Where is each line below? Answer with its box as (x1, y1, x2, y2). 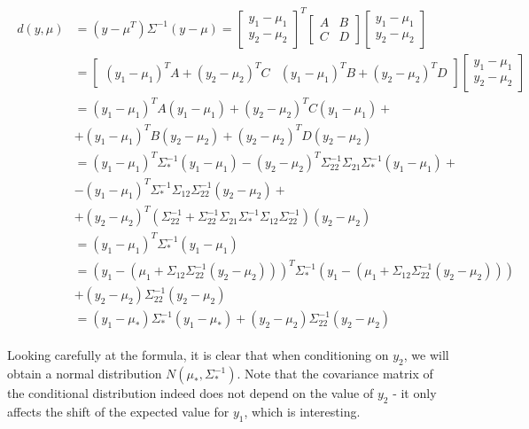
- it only (393, 384, 437, 402)
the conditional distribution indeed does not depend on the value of (7, 384, 374, 402)
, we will (403, 346, 449, 364)
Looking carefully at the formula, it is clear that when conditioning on (7, 346, 389, 364)
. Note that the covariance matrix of (237, 364, 433, 383)
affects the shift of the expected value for (7, 402, 229, 420)
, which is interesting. (244, 402, 361, 420)
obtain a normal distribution (7, 364, 162, 383)
